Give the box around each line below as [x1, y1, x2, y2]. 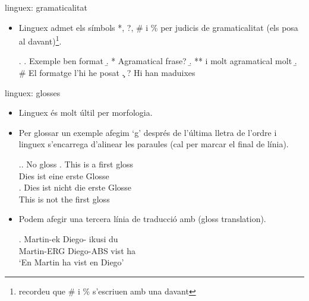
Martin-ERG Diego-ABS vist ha [18, 244, 136, 256]
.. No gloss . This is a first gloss [18, 158, 134, 170]
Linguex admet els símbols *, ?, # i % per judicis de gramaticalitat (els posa [18, 21, 298, 33]
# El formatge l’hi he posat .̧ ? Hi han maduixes [18, 66, 196, 79]
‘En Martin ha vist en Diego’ [18, 256, 124, 268]
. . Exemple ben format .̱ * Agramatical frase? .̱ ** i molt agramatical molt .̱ [18, 55, 297, 67]
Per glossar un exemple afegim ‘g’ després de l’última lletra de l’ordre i [18, 126, 277, 138]
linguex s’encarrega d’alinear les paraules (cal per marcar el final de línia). [18, 138, 289, 150]
